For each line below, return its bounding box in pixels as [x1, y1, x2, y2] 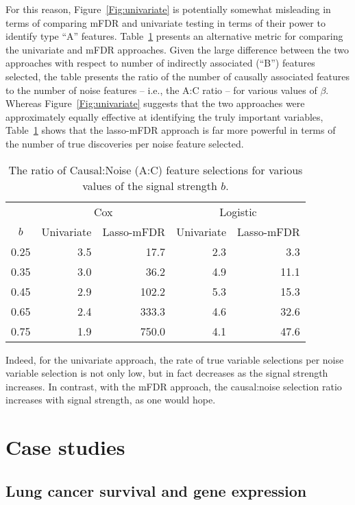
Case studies [5, 433, 125, 461]
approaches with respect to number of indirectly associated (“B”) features [5, 56, 315, 70]
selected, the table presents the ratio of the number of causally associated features [5, 69, 350, 83]
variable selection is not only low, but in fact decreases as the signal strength [5, 366, 328, 380]
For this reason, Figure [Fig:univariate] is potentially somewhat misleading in [5, 2, 331, 16]
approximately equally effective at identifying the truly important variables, [5, 109, 323, 124]
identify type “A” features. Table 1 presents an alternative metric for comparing [5, 29, 343, 43]
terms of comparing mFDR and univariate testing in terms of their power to [5, 15, 326, 30]
